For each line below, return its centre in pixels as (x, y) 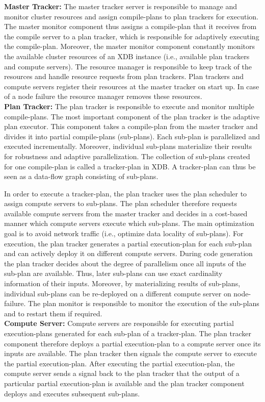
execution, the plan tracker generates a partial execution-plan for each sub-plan (128, 243)
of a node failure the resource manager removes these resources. (103, 96)
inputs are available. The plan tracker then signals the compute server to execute (130, 353)
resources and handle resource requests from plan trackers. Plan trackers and (124, 76)
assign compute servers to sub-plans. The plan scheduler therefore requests (121, 203)
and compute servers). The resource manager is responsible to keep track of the (128, 66)
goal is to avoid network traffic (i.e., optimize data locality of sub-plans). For (124, 233)
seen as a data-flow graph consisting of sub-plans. (81, 176)
